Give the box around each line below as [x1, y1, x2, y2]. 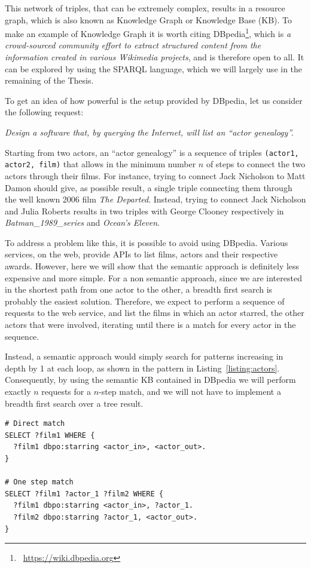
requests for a [41, 385, 91, 397]
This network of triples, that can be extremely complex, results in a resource [5, 2, 285, 14]
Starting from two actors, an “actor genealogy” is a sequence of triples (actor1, [5, 146, 299, 158]
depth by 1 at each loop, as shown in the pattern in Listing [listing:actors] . [5, 361, 280, 374]
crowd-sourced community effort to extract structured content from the [5, 39, 261, 51]
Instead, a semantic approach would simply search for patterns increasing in [5, 350, 283, 363]
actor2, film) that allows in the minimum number [5, 158, 196, 170]
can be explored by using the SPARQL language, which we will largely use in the [5, 62, 303, 75]
